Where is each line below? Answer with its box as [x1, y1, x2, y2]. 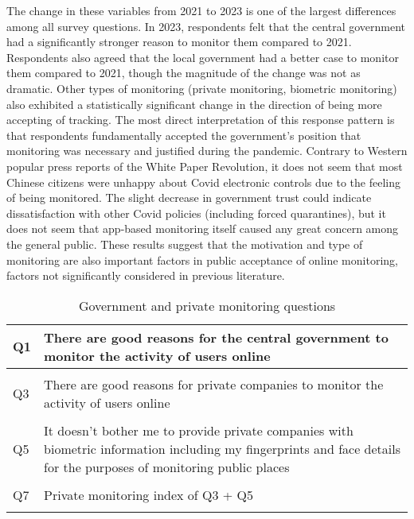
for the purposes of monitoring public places [44, 457, 290, 476]
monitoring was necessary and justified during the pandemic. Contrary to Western [6, 142, 408, 159]
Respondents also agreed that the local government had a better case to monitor [6, 48, 399, 65]
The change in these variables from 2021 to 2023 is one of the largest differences [6, 2, 396, 18]
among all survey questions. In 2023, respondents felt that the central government [6, 17, 406, 34]
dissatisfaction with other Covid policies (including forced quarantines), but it [6, 204, 386, 221]
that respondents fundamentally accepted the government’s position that [6, 126, 361, 143]
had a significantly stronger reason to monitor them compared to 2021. [6, 33, 352, 50]
